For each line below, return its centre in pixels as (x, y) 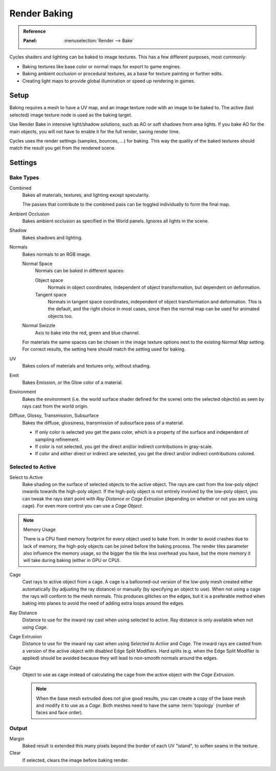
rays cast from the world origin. (55, 406)
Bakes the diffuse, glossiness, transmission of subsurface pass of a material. (103, 422)
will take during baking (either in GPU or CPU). (72, 560)
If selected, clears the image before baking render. (75, 760)
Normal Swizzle (39, 326)
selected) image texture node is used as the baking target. (71, 115)
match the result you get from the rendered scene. (63, 148)
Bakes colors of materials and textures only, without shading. (86, 366)
